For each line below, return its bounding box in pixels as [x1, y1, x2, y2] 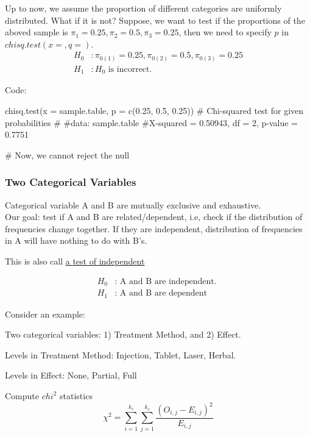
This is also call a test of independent [5, 254, 145, 267]
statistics [60, 389, 93, 402]
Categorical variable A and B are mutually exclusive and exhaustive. [5, 198, 261, 211]
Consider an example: [5, 307, 85, 320]
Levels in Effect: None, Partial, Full [5, 369, 137, 382]
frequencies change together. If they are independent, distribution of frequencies [5, 222, 303, 235]
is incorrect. [108, 65, 152, 74]
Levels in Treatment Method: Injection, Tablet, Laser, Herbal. [5, 348, 236, 361]
